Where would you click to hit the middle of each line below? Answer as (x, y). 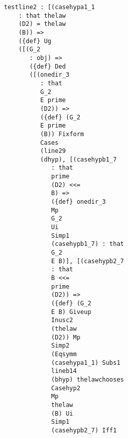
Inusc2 (62, 320)
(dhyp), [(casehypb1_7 (78, 159)
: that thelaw (42, 15)
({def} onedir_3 (78, 202)
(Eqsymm (64, 354)
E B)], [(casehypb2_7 (88, 261)
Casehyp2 (66, 388)
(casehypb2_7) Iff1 (84, 430)
